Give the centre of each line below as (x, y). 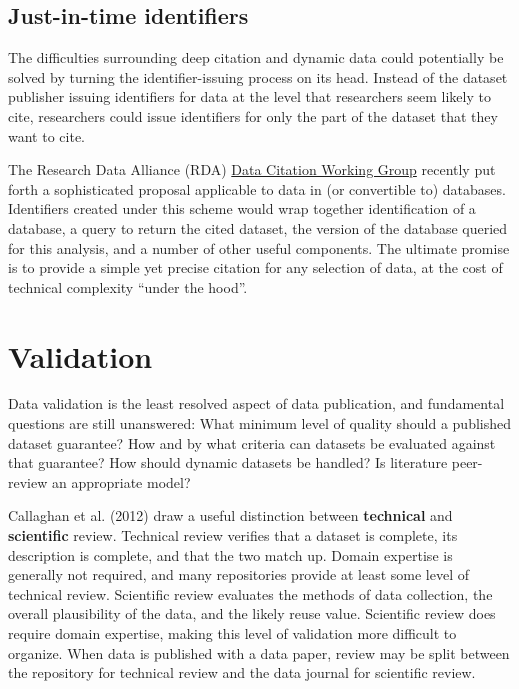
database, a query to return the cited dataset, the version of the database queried (258, 227)
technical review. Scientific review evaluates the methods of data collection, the (250, 593)
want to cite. (46, 135)
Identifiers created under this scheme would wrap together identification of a (242, 208)
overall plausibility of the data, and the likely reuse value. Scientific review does (252, 613)
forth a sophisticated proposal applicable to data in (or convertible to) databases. (257, 188)
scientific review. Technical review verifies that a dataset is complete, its (233, 535)
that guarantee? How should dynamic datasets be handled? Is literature (228, 462)
